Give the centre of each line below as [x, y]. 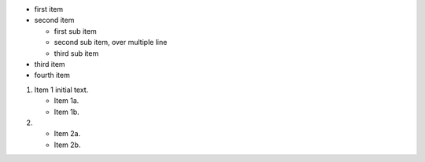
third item [50, 64]
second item [54, 20]
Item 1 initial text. [61, 90]
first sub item [76, 31]
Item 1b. [67, 112]
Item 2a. [67, 134]
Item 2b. [67, 145]
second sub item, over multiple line [111, 42]
